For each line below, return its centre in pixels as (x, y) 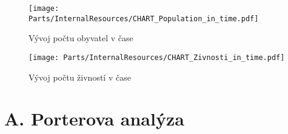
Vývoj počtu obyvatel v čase (81, 38)
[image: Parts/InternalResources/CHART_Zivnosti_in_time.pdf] (157, 57)
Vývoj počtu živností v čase (80, 77)
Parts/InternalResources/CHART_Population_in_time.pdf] (144, 18)
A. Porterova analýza (94, 119)
